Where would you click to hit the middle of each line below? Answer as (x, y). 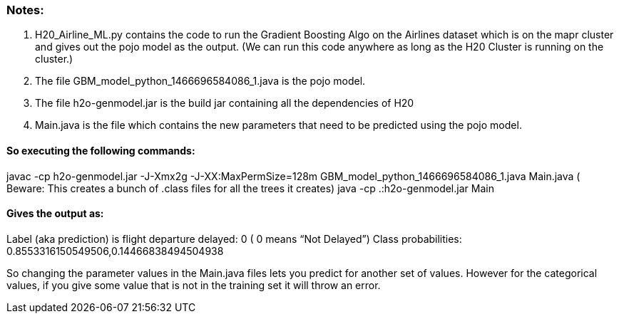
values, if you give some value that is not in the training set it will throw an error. (194, 285)
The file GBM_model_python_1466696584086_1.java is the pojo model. (200, 81)
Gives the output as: (55, 214)
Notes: (25, 10)
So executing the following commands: (101, 150)
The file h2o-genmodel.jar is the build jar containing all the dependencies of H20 (225, 103)
